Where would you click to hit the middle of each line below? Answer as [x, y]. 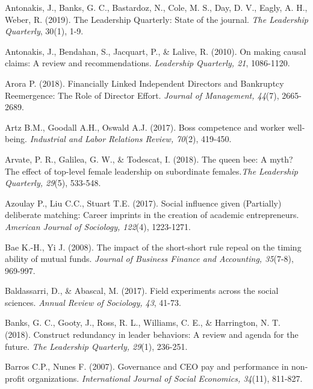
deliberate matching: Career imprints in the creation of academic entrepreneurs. [152, 215]
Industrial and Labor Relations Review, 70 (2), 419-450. [131, 139]
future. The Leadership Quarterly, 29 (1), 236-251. [96, 346]
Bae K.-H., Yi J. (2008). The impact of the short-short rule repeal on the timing [153, 247]
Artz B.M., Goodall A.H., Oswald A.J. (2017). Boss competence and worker [145, 127]
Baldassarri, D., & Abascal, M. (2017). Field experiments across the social [142, 291]
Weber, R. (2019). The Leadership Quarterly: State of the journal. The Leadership [157, 19]
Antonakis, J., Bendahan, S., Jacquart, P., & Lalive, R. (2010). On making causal [156, 51]
